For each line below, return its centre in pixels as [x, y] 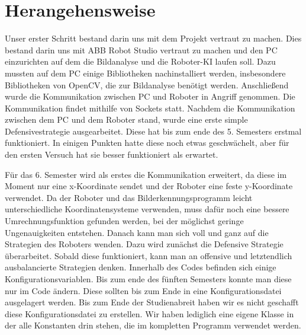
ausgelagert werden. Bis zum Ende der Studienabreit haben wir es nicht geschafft [152, 302]
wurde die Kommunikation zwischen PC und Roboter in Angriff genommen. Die [150, 96]
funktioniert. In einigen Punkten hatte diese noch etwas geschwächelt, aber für [147, 143]
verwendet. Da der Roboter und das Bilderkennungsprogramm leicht [129, 197]
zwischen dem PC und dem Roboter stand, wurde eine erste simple [126, 119]
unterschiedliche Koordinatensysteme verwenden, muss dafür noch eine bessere [147, 209]
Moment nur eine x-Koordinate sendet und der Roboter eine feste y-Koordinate [149, 186]
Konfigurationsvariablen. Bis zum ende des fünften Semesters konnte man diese [148, 279]
